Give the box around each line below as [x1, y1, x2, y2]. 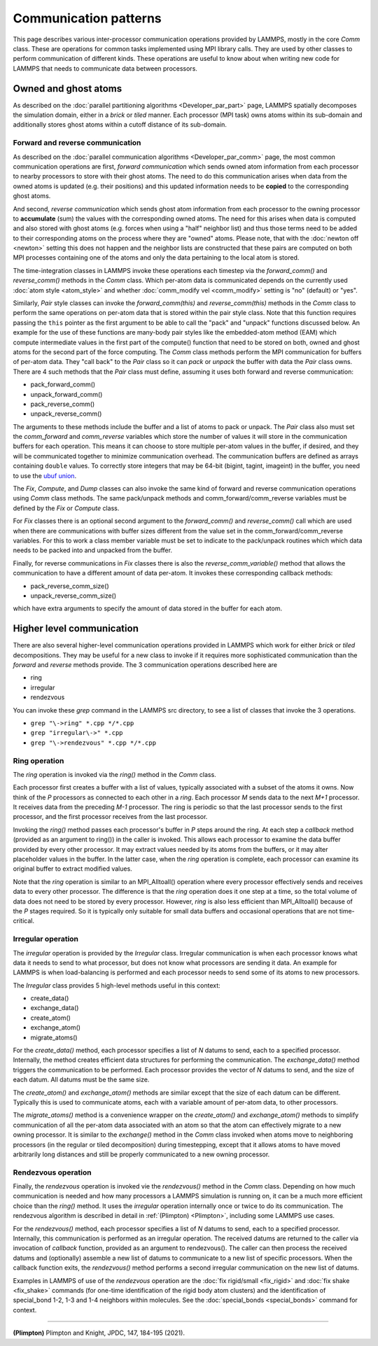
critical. [13, 917, 35, 925]
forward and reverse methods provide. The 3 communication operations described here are [13, 661, 278, 669]
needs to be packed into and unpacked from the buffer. [13, 546, 173, 554]
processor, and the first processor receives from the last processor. [13, 813, 208, 821]
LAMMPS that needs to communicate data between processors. [13, 64, 197, 73]
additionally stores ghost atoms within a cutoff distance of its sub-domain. [13, 120, 227, 129]
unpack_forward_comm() [30, 390, 103, 398]
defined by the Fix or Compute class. [13, 504, 120, 512]
